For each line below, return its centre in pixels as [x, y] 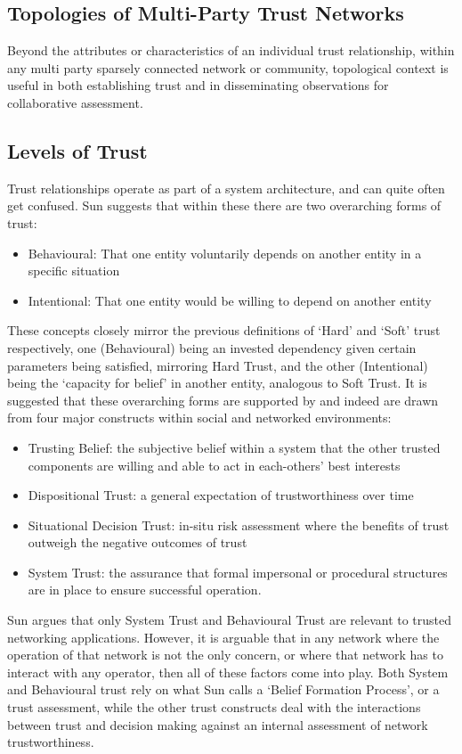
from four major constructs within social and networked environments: [199, 418]
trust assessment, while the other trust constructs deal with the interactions [214, 707]
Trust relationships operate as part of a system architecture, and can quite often [226, 188]
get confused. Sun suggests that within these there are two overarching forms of [224, 205]
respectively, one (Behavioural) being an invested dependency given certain [212, 347]
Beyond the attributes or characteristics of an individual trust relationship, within [231, 50]
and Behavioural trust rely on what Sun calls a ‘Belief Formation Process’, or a [223, 689]
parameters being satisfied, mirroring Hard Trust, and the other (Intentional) [218, 365]
